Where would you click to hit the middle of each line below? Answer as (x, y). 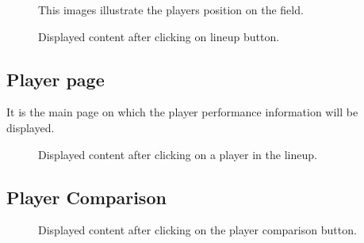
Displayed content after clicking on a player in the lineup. (178, 154)
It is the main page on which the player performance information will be (182, 112)
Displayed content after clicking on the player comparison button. (197, 230)
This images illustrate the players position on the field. (171, 9)
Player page (56, 79)
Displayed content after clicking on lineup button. (159, 36)
